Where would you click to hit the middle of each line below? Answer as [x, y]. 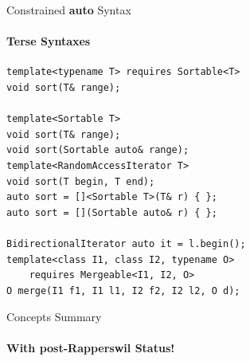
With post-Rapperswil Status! [91, 348]
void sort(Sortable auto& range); [98, 150]
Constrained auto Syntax [69, 10]
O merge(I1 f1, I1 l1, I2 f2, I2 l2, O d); [123, 290]
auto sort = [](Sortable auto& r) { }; [112, 212]
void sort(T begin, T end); [81, 181]
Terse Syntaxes [49, 41]
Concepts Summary [54, 317]
